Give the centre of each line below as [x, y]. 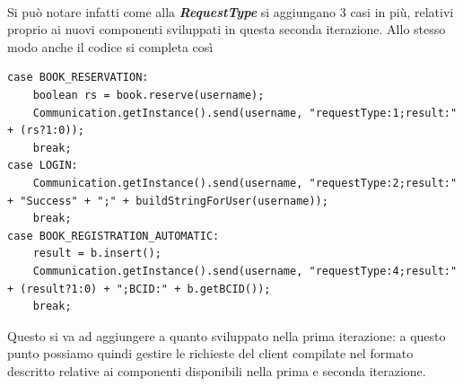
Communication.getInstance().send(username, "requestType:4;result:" [245, 271]
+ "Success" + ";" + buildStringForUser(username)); [168, 201]
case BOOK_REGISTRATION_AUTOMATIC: [114, 236]
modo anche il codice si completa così [110, 46]
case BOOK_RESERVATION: [78, 78]
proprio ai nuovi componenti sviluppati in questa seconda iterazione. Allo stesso [227, 29]
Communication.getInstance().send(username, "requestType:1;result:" [245, 113]
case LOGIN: [43, 166]
